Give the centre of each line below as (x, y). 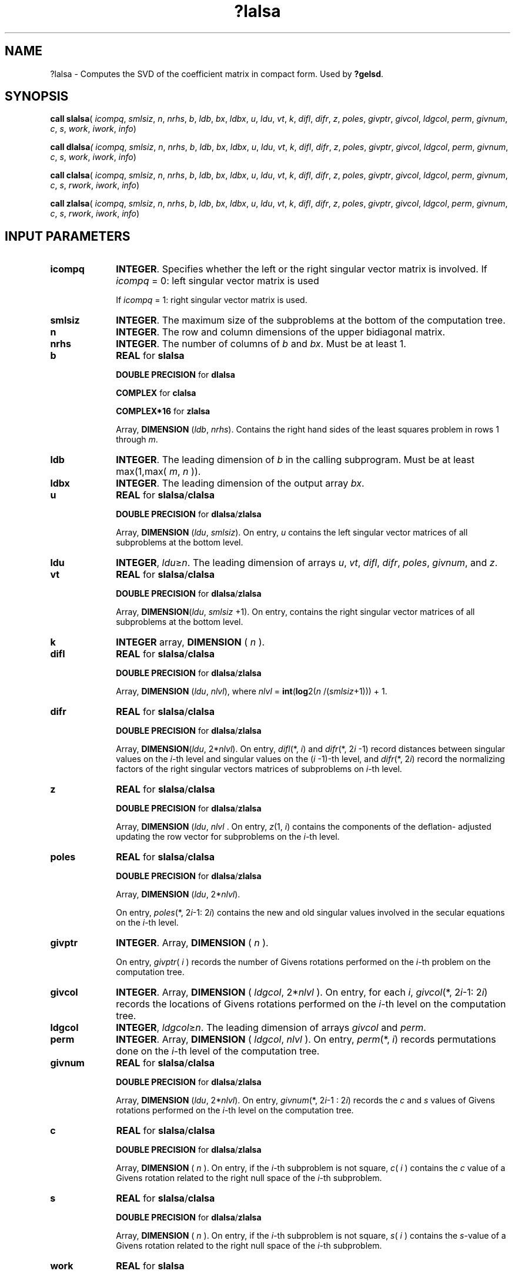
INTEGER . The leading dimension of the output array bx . (240, 483)
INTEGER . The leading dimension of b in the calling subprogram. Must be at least (295, 460)
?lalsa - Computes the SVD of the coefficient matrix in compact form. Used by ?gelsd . (217, 74)
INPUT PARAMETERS (68, 236)
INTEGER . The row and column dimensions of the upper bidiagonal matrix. (281, 332)
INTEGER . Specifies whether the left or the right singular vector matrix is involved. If (302, 269)
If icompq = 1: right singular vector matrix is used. (212, 300)
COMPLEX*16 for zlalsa (163, 411)
